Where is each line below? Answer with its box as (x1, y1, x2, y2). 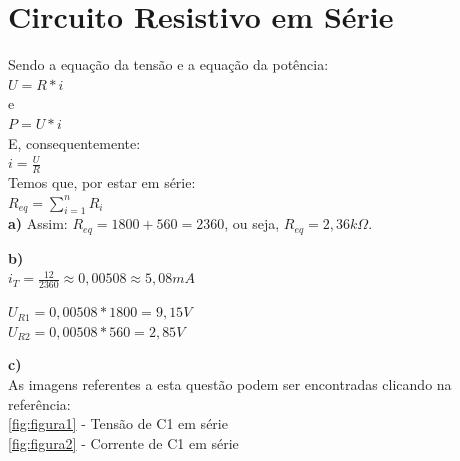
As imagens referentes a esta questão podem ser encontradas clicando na (8, 373, 452, 394)
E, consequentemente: (8, 132, 141, 153)
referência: (8, 393, 71, 414)
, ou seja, (224, 213, 280, 234)
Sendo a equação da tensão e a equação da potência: (8, 54, 329, 75)
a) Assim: (8, 213, 68, 234)
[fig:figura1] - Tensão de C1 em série (8, 413, 228, 434)
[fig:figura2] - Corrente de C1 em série (8, 432, 239, 453)
